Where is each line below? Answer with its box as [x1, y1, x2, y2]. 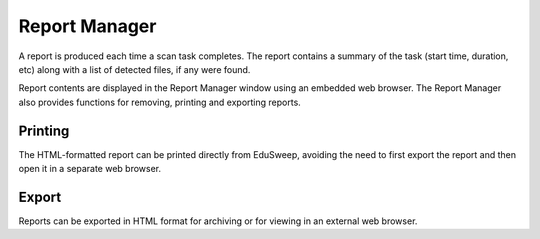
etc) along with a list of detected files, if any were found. [18, 63, 251, 75]
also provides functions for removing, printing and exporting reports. [18, 96, 302, 108]
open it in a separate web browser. [18, 163, 162, 175]
